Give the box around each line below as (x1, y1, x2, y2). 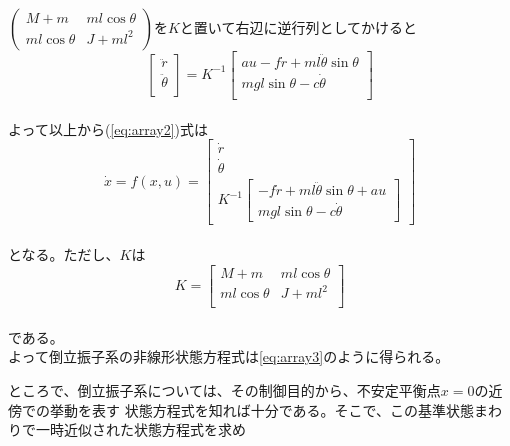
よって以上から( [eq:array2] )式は (8, 118, 209, 139)
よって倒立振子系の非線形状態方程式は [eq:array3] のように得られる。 (8, 346, 450, 367)
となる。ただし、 (8, 243, 120, 264)
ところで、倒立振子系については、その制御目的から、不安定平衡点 (8, 379, 441, 400)
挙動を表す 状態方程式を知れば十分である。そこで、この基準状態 (49, 399, 474, 420)
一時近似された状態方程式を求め (35, 419, 246, 440)
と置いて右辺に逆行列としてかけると (179, 16, 417, 37)
